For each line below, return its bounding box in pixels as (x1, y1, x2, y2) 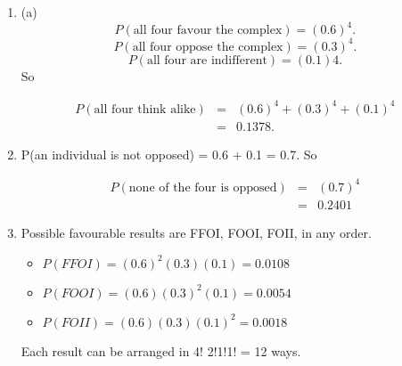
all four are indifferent (146, 53, 267, 67)
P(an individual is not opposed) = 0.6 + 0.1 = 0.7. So (21, 144, 317, 163)
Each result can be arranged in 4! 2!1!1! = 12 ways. (21, 341, 301, 360)
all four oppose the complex (132, 40, 283, 53)
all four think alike (94, 102, 196, 116)
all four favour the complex (133, 24, 283, 37)
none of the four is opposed (128, 181, 277, 194)
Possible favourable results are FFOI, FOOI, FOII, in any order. (21, 223, 372, 241)
